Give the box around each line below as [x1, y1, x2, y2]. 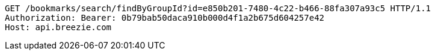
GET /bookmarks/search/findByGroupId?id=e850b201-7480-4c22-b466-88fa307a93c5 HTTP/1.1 [5, 4, 431, 13]
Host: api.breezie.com [5, 22, 112, 32]
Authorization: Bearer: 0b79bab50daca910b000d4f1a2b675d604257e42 [5, 13, 325, 22]
